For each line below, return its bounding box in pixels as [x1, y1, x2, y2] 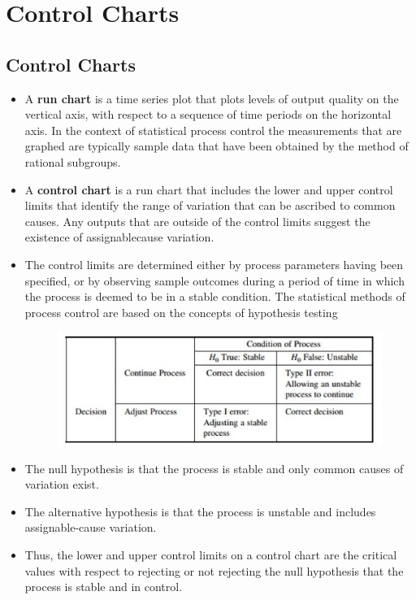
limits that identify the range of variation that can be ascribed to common [24, 197, 396, 214]
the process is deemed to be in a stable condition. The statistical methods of [24, 288, 405, 305]
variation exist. [24, 476, 99, 493]
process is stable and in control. [24, 578, 183, 595]
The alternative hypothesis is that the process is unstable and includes [24, 502, 376, 520]
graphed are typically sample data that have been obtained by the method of [24, 137, 409, 154]
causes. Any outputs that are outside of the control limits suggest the [24, 212, 370, 229]
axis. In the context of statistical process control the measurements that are [24, 121, 402, 138]
